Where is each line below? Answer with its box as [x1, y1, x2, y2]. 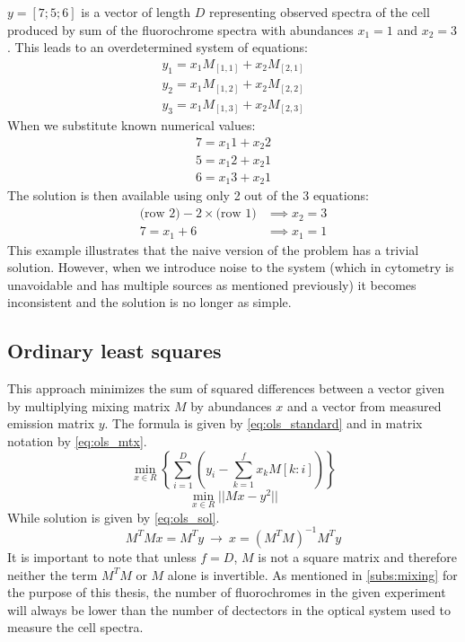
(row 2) [139, 207, 180, 221]
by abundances [190, 396, 272, 415]
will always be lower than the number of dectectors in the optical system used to [7, 600, 451, 619]
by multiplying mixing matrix [7, 396, 171, 415]
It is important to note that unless [7, 547, 197, 566]
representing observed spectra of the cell [209, 3, 430, 21]
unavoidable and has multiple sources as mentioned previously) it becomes [7, 275, 417, 294]
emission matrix [7, 414, 95, 433]
